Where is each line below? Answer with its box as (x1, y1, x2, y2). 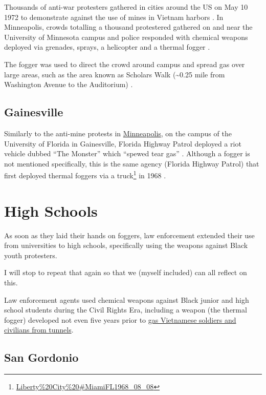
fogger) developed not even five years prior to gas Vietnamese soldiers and (4, 314, 236, 325)
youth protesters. (4, 250, 57, 260)
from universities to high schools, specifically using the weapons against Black (4, 240, 248, 251)
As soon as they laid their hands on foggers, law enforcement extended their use (4, 230, 255, 240)
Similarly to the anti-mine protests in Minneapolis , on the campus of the (4, 128, 232, 138)
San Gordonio (4, 349, 79, 365)
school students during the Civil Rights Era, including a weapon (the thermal (4, 304, 247, 315)
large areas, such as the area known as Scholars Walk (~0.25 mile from (4, 69, 225, 79)
